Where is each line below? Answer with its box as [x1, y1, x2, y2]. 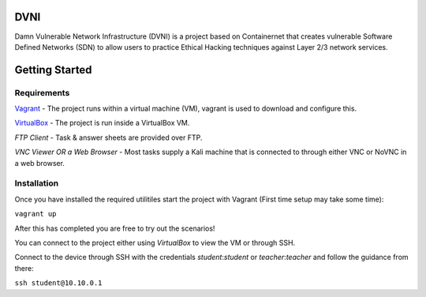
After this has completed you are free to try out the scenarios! [14, 224, 215, 233]
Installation [14, 178, 59, 189]
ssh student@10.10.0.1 [14, 279, 103, 288]
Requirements [14, 87, 70, 98]
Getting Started [14, 63, 92, 77]
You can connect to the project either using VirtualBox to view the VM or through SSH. [14, 238, 296, 247]
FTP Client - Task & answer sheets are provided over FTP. [14, 133, 203, 142]
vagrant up [14, 209, 57, 219]
